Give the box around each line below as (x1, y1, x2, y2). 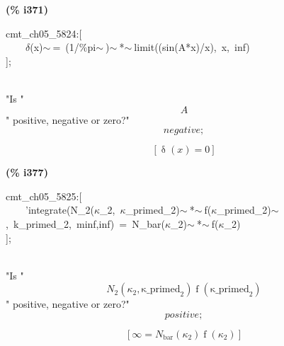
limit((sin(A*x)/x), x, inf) (134, 40, 250, 54)
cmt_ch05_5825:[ (6, 188, 82, 203)
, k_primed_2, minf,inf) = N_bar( (6, 216, 165, 231)
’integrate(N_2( (25, 202, 94, 217)
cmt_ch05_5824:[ (6, 25, 82, 40)
